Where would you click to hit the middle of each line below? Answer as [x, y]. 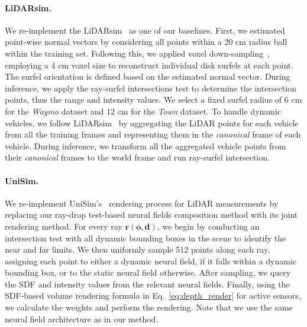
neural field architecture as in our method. [82, 318]
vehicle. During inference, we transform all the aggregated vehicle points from [146, 145]
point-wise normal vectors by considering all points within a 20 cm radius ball [146, 42]
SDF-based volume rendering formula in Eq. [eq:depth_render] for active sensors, [153, 295]
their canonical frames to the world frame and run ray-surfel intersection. [137, 157]
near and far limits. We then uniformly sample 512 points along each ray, [138, 249]
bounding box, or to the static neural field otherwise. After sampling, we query [148, 272]
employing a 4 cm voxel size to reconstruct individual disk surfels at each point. [149, 65]
